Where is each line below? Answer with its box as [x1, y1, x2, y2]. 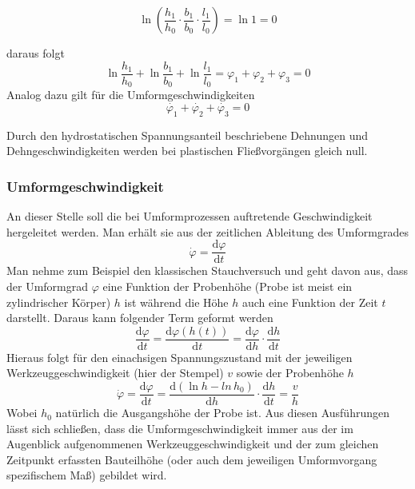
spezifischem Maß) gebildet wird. [6, 467, 167, 483]
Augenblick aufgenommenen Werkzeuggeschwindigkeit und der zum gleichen [6, 435, 379, 452]
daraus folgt [6, 45, 65, 61]
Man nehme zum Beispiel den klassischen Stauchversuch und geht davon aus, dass [6, 262, 409, 279]
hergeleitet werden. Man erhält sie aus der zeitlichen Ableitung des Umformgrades [6, 223, 409, 240]
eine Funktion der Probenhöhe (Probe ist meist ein [102, 277, 353, 294]
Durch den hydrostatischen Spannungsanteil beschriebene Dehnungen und [6, 126, 368, 143]
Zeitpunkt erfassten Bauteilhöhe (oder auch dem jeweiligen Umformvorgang [6, 451, 377, 467]
